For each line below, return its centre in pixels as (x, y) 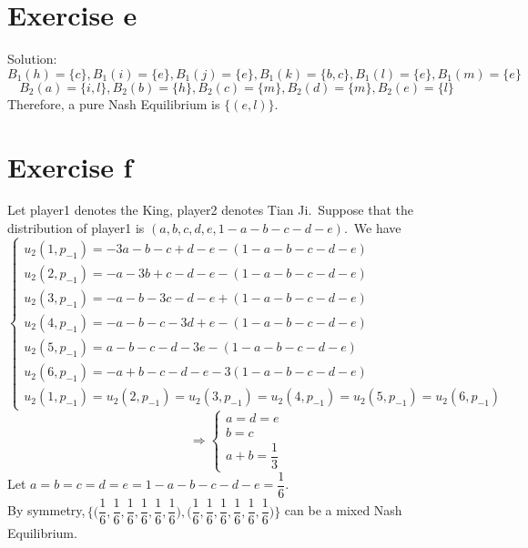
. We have (372, 228)
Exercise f (70, 166)
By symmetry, (46, 510)
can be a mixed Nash (343, 510)
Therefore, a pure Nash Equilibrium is (114, 103)
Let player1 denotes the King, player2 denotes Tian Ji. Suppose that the (210, 210)
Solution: (32, 59)
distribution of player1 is (76, 228)
